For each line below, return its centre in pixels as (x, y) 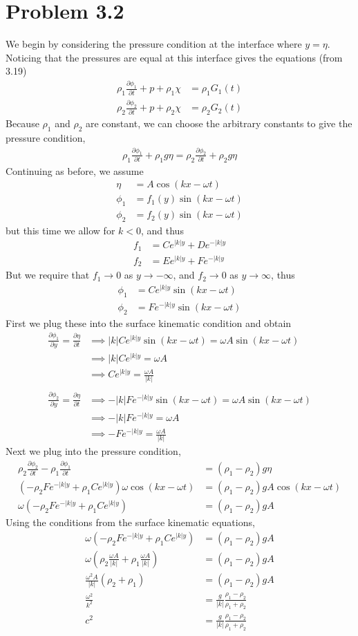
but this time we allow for (60, 230)
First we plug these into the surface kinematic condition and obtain (149, 322)
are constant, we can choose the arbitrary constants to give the (219, 123)
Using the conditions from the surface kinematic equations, (130, 522)
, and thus (162, 230)
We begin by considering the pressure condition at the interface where (154, 44)
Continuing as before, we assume (75, 170)
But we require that (48, 275)
